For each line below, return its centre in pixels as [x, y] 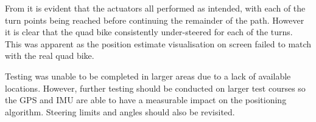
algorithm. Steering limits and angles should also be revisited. [120, 111]
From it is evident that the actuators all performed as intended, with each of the [155, 8]
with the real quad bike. [50, 56]
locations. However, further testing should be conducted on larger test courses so [155, 88]
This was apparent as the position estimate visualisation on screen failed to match [158, 43]
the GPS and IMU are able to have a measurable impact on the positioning [146, 100]
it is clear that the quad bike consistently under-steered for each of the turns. [149, 32]
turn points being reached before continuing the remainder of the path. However [155, 20]
